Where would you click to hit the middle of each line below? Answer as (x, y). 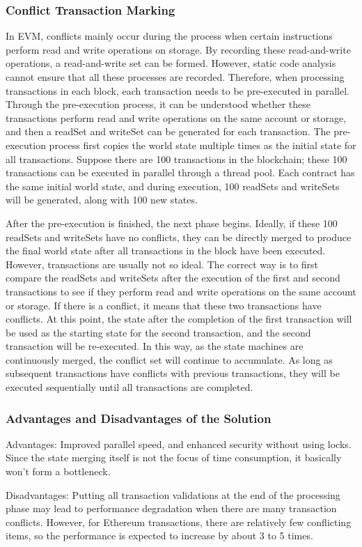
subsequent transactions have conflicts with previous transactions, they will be (173, 373)
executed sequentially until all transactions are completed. (129, 387)
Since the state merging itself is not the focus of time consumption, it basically (174, 457)
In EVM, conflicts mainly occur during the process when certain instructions (169, 36)
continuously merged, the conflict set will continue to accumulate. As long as (169, 359)
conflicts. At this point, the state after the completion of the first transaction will (179, 319)
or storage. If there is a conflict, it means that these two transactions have (164, 305)
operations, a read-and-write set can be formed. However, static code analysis (171, 63)
